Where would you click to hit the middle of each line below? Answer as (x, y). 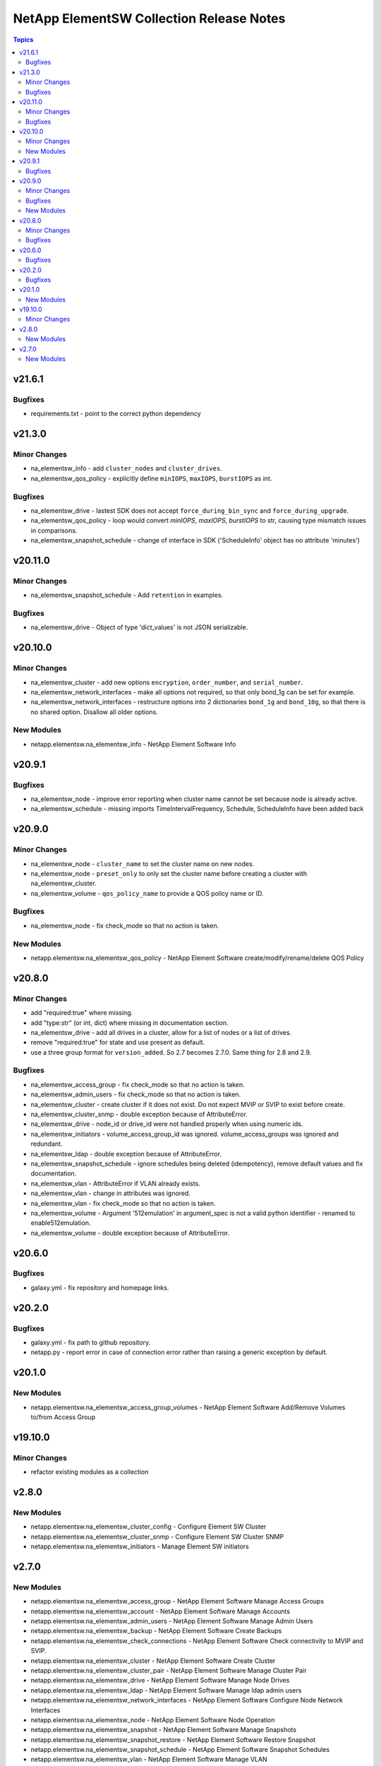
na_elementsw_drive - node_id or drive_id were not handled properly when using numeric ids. (167, 1124)
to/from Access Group (63, 1417)
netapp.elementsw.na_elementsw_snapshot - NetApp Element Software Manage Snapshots (163, 1730)
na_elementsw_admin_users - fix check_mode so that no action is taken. (136, 1094)
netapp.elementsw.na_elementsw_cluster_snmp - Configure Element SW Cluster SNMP (157, 1536)
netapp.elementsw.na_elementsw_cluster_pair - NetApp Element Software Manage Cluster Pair (169, 1670)
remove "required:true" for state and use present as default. (118, 1043)
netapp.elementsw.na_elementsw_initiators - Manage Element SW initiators (140, 1546)
